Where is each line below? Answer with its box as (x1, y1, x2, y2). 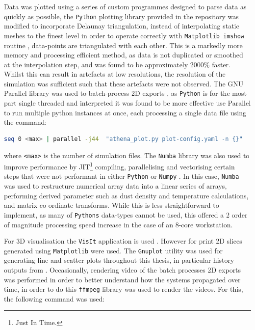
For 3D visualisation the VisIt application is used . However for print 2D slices (4, 236, 242, 246)
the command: (4, 117, 47, 127)
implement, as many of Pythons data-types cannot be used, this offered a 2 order (4, 209, 248, 220)
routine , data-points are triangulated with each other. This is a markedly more (4, 40, 243, 50)
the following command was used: (4, 293, 105, 303)
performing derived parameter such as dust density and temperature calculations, (4, 190, 249, 200)
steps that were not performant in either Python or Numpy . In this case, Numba (4, 171, 239, 181)
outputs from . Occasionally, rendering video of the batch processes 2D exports (4, 265, 241, 275)
